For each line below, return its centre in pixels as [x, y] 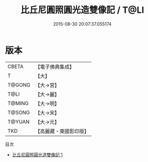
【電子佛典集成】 [55, 67]
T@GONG [19, 85]
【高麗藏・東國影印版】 [62, 131]
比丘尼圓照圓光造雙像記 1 [37, 155]
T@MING [18, 103]
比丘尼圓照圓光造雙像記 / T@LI [82, 10]
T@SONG [19, 112]
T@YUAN [19, 122]
